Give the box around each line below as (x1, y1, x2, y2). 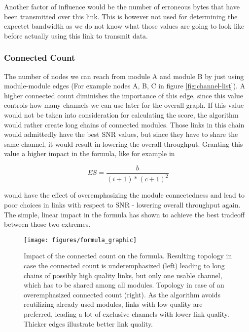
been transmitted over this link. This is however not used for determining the (4, 11, 238, 21)
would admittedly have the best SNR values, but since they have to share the (4, 129, 238, 139)
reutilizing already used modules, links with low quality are (24, 299, 203, 309)
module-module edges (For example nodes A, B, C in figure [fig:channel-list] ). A (4, 81, 246, 91)
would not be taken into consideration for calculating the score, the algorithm (4, 109, 239, 120)
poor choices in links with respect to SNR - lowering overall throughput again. (4, 199, 241, 209)
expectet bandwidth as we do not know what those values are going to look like (4, 21, 245, 31)
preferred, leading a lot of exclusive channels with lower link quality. (24, 308, 229, 319)
